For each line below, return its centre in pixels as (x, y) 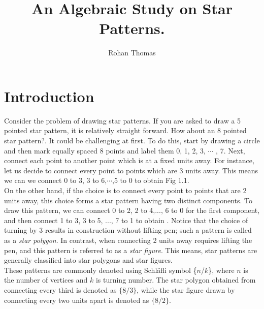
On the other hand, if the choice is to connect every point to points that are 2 (125, 190)
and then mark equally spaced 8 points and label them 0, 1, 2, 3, (105, 150)
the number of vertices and (46, 280)
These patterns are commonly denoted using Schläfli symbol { (101, 270)
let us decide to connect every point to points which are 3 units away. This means (131, 170)
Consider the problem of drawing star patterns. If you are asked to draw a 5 (123, 120)
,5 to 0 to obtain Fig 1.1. (151, 180)
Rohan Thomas (132, 53)
